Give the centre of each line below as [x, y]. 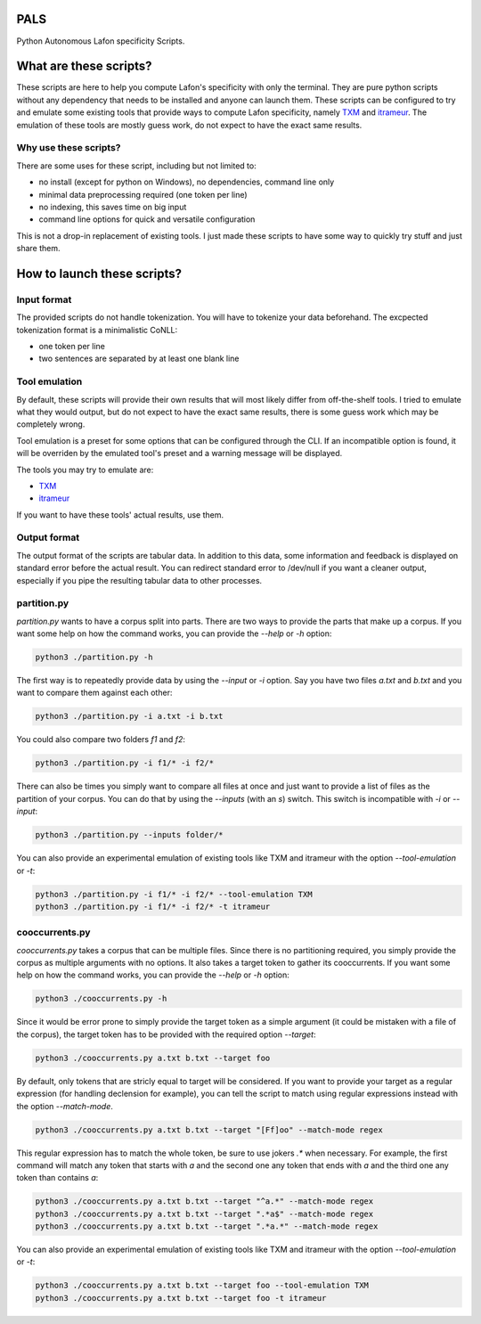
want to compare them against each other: [94, 693]
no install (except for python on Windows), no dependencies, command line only [187, 182]
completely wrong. [51, 424]
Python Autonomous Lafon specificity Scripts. [101, 41]
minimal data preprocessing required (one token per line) [143, 194]
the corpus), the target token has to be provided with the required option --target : [166, 1034]
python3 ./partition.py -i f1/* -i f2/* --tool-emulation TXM [174, 894]
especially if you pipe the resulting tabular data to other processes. [139, 580]
